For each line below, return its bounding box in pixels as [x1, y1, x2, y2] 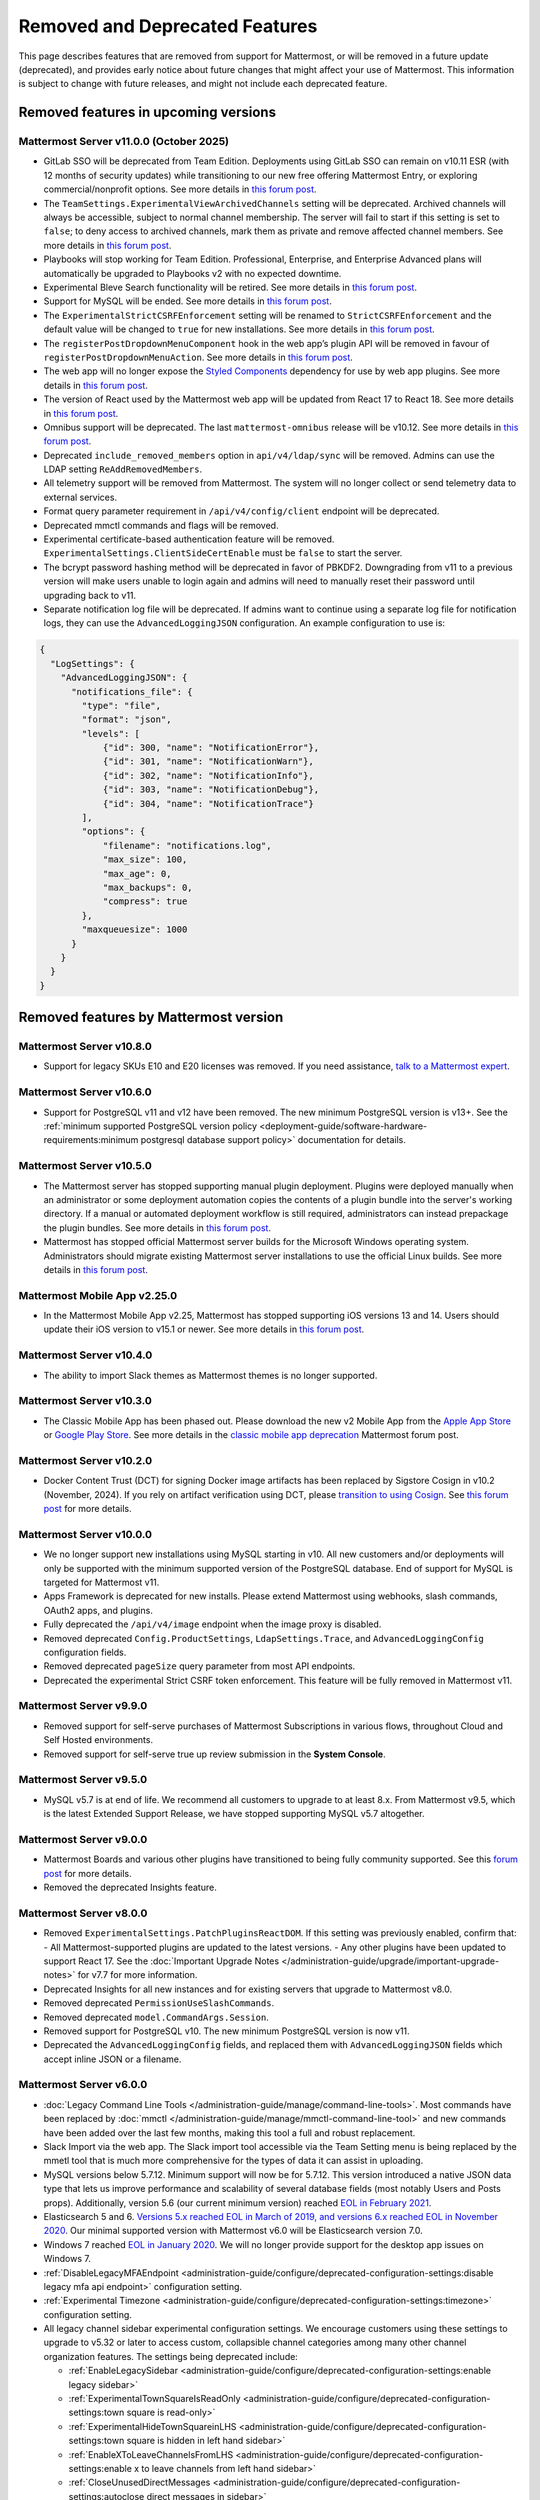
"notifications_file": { [71, 686, 194, 697]
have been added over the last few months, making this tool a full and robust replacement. [43, 2126, 416, 2139]
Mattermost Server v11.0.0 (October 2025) [18, 135, 230, 149]
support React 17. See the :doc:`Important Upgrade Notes [43, 1955, 280, 1967]
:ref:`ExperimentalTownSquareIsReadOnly [68, 2393, 241, 2405]
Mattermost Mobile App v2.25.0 [18, 1288, 178, 1302]
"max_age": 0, [102, 868, 172, 879]
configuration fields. [43, 1646, 127, 1658]
